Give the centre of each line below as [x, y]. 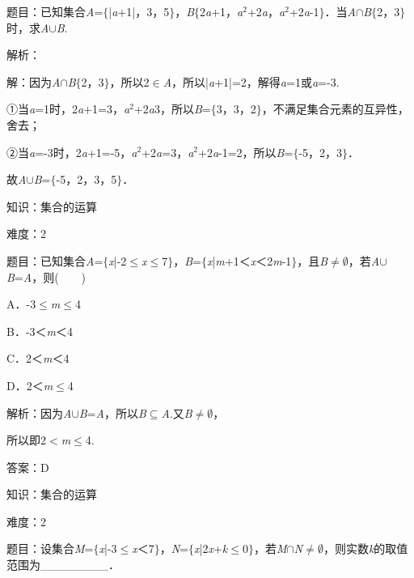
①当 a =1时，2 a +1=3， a [68, 109]
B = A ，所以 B [112, 412]
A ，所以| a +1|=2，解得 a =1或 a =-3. [251, 81]
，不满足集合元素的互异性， [335, 109]
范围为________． [63, 565]
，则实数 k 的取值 [365, 548]
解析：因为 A [39, 412]
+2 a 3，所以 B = [172, 109]
